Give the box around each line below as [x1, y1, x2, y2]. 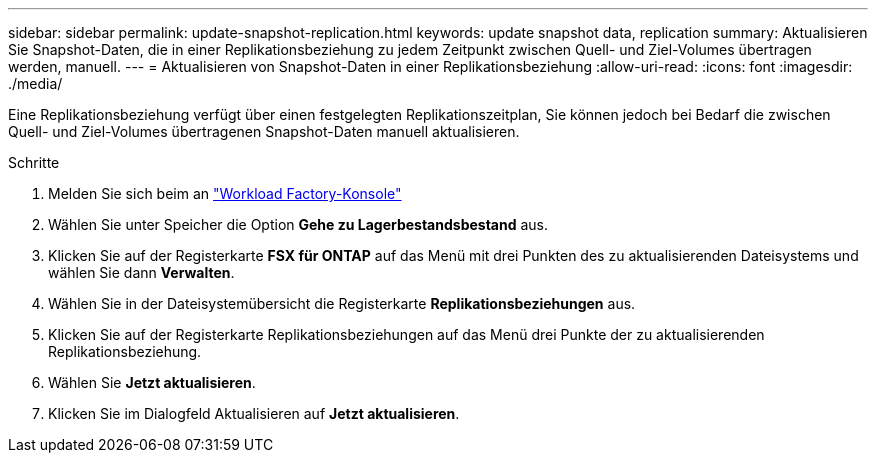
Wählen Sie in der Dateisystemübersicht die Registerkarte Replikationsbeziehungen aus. [48, 295, 636, 312]
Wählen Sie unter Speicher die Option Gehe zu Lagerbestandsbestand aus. [48, 216, 548, 233]
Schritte [8, 154, 60, 171]
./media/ [8, 75, 63, 92]
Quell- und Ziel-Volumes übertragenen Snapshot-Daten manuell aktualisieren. [8, 123, 520, 140]
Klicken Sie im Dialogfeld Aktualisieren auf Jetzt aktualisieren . [48, 405, 460, 422]
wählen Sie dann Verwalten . [48, 264, 235, 281]
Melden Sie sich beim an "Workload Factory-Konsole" [48, 185, 402, 202]
